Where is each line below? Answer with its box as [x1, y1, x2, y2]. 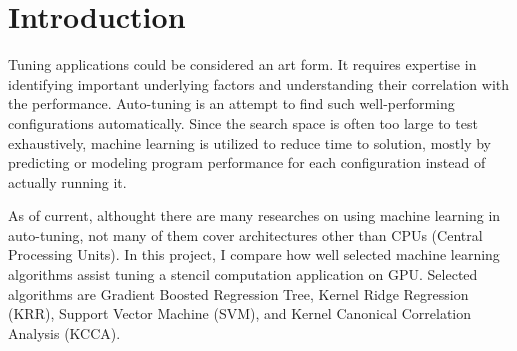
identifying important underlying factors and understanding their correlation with [8, 73, 510, 94]
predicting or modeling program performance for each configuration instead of [8, 152, 486, 173]
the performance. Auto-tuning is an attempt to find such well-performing [8, 93, 455, 114]
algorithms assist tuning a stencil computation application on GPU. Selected [8, 264, 478, 285]
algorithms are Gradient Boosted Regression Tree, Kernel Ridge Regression [8, 283, 469, 304]
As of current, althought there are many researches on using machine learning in [8, 205, 501, 226]
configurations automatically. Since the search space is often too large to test [8, 112, 478, 133]
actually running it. [8, 171, 127, 192]
